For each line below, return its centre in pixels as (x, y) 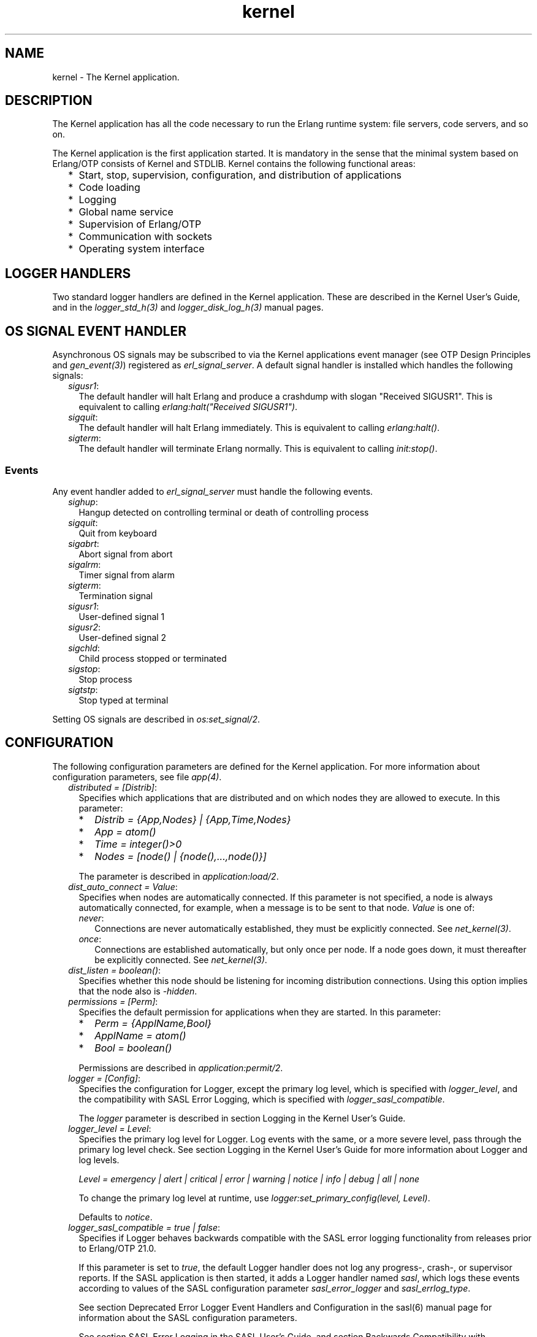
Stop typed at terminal (124, 700)
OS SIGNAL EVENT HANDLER (96, 331)
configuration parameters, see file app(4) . (137, 777)
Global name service (126, 212)
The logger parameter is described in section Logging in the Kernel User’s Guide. (242, 1118)
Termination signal (116, 595)
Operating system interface (142, 249)
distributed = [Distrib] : (113, 787)
